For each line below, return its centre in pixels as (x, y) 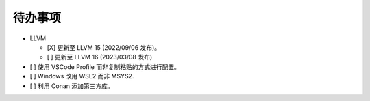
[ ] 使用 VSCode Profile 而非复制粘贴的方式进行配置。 (105, 67)
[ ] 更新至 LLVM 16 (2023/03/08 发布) (100, 57)
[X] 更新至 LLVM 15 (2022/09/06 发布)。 (104, 47)
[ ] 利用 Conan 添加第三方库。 (72, 86)
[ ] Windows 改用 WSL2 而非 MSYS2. (82, 76)
